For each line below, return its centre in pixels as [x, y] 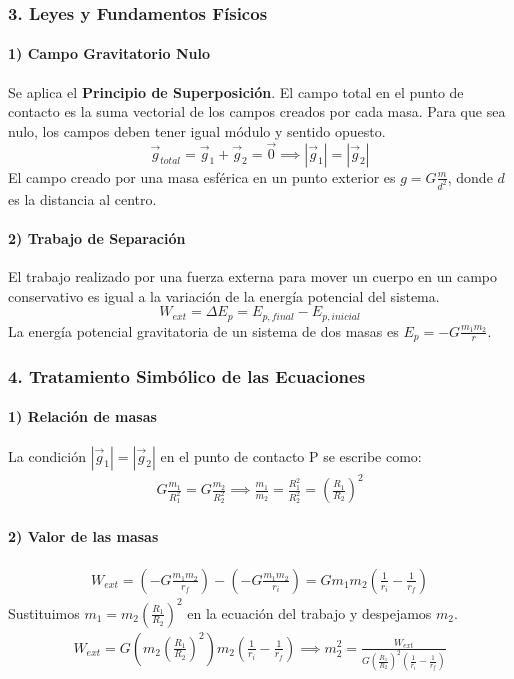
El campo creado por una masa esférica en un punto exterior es [202, 176]
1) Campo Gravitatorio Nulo [109, 53]
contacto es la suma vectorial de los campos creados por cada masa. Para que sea [257, 111]
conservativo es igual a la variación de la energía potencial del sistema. [224, 295]
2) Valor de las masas [83, 535]
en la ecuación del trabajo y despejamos [309, 612]
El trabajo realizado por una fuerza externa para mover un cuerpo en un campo [252, 275]
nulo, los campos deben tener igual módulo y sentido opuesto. [197, 130]
